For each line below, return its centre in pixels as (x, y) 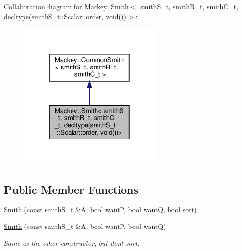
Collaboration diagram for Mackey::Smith (66, 6)
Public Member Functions (71, 189)
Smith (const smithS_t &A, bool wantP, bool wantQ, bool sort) (100, 210)
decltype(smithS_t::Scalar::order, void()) (65, 16)
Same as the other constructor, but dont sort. (72, 242)
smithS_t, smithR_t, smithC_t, (189, 6)
